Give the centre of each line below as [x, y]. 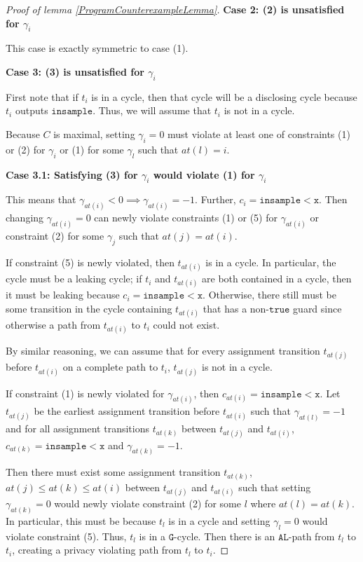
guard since [317, 308]
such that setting [275, 487]
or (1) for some [92, 149]
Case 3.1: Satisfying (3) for [72, 174]
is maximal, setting [94, 133]
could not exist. [186, 325]
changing [25, 218]
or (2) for [26, 149]
